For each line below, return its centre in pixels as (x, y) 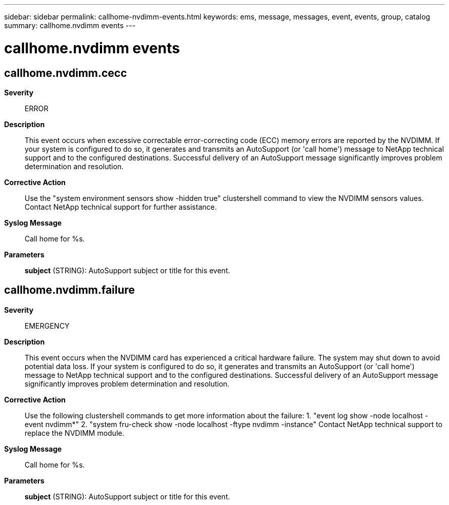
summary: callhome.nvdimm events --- (70, 25)
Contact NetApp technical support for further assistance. (121, 207)
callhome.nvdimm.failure (70, 290)
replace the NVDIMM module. (75, 433)
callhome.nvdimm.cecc (66, 73)
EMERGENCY (47, 326)
